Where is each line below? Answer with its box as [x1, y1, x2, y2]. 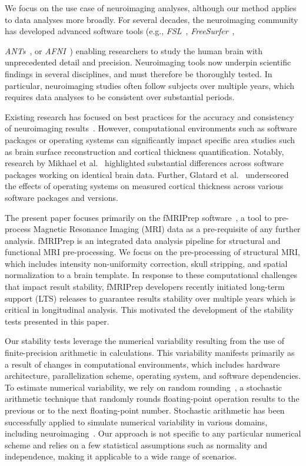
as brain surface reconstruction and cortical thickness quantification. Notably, [5, 145, 284, 157]
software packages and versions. [5, 191, 118, 203]
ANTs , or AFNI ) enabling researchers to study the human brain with [5, 44, 263, 57]
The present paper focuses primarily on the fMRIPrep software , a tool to [5, 211, 272, 223]
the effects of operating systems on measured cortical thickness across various [5, 180, 284, 192]
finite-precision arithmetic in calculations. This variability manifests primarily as [5, 346, 295, 359]
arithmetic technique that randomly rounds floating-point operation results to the [5, 392, 300, 405]
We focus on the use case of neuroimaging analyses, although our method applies [5, 2, 297, 14]
